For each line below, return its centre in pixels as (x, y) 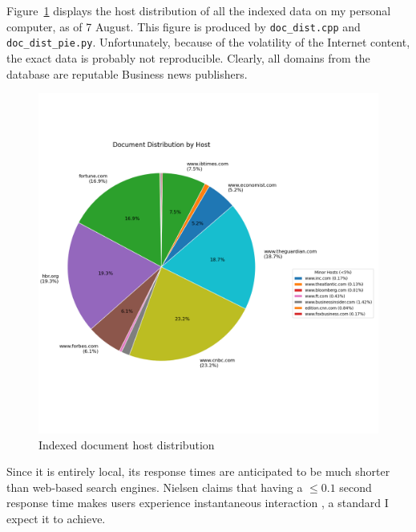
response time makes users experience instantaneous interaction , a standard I (198, 503)
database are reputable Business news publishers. (127, 73)
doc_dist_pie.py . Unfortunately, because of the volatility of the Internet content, (208, 42)
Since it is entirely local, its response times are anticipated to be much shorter (198, 471)
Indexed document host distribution (127, 444)
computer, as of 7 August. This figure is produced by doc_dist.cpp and (184, 26)
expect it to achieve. (56, 519)
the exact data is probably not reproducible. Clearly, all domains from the (188, 57)
